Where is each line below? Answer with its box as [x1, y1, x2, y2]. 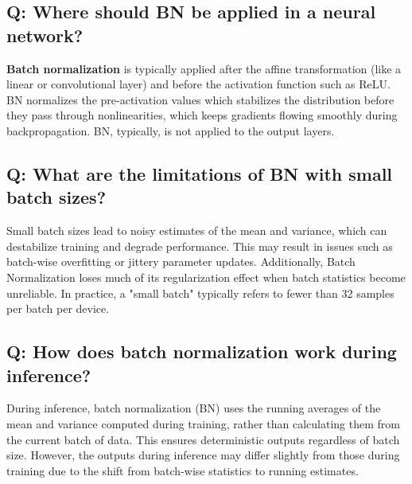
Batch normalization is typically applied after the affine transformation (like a [6, 60, 402, 76]
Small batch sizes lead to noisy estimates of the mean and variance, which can [6, 222, 387, 239]
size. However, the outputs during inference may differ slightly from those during [6, 447, 400, 463]
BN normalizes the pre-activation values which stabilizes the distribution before [6, 91, 395, 107]
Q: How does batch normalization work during [6, 339, 397, 364]
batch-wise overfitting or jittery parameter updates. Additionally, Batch [6, 253, 356, 270]
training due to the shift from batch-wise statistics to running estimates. [6, 462, 359, 478]
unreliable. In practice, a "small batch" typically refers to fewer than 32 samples [6, 284, 395, 301]
